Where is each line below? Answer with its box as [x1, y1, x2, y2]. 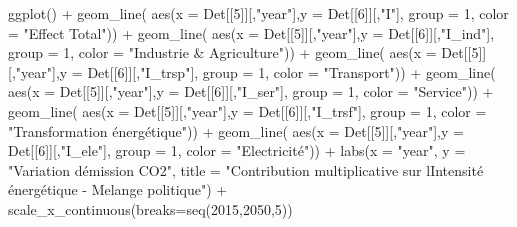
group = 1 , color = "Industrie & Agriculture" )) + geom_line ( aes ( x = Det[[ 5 [8, 42, 479, 63]
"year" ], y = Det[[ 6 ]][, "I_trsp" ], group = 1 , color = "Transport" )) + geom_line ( [15, 61, 496, 82]
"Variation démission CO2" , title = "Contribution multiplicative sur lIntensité [8, 159, 484, 180]
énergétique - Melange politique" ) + [8, 179, 228, 200]
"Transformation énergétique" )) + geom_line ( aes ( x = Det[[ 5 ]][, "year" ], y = [8, 120, 464, 141]
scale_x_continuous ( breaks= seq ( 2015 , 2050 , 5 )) [8, 198, 293, 219]
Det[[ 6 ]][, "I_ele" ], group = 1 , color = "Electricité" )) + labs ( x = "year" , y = [8, 140, 466, 161]
